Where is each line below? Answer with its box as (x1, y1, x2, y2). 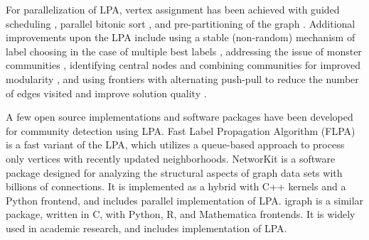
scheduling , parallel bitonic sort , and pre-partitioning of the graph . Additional (6, 16, 355, 31)
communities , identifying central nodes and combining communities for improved (6, 58, 360, 72)
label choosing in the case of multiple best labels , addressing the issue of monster (6, 43, 362, 58)
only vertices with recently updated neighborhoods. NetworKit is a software (6, 151, 336, 165)
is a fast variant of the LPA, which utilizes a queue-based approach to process (6, 137, 345, 152)
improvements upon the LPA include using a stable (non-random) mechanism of (6, 30, 355, 45)
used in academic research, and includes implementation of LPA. (6, 220, 287, 235)
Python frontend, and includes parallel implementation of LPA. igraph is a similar (6, 192, 364, 207)
